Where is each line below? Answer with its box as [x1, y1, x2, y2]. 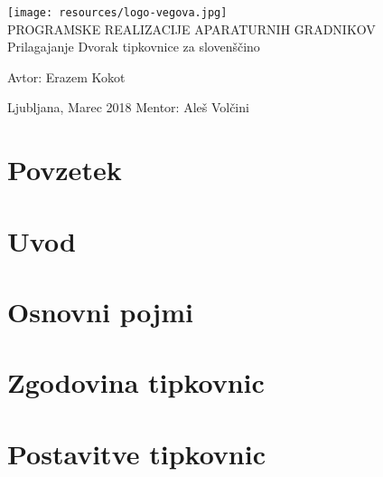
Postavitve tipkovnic [7, 434, 266, 472]
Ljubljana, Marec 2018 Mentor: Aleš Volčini [7, 98, 249, 117]
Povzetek [7, 151, 122, 188]
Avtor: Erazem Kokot [7, 67, 126, 86]
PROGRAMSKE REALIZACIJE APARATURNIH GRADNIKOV [7, 19, 376, 38]
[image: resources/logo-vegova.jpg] [7, 6, 228, 19]
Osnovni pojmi [7, 292, 193, 329]
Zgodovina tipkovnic [7, 364, 265, 401]
